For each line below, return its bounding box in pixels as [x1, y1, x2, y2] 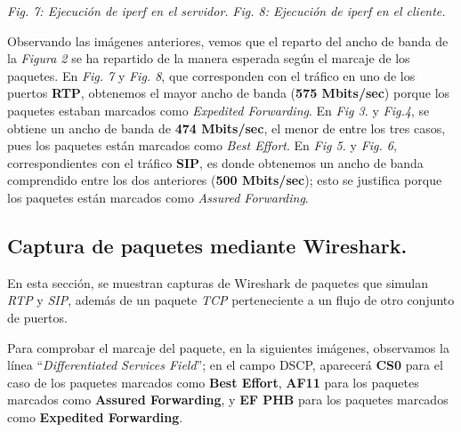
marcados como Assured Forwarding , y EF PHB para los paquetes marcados [7, 390, 449, 409]
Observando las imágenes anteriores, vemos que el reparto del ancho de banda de [7, 31, 449, 50]
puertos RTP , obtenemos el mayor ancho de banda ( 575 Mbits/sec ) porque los [7, 84, 450, 102]
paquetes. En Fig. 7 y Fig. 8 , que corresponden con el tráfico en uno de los [7, 66, 416, 84]
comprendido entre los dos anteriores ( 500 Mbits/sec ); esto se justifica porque [7, 171, 442, 189]
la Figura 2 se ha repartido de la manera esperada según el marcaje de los [7, 49, 410, 68]
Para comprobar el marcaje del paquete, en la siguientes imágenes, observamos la [7, 338, 449, 356]
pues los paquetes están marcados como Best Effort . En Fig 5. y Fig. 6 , [7, 136, 397, 155]
